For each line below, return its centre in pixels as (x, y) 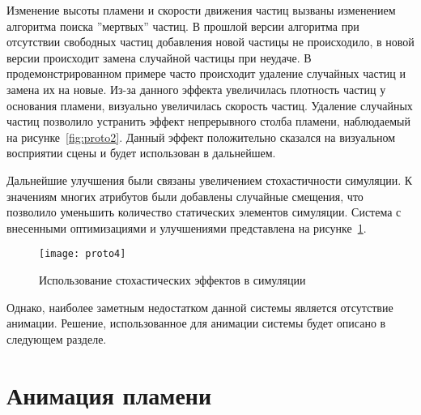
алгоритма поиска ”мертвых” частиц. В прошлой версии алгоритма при (183, 26)
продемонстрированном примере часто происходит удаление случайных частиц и (206, 73)
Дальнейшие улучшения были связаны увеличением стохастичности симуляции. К (210, 180)
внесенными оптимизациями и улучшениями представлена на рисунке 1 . (187, 227)
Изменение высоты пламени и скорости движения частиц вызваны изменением (201, 10)
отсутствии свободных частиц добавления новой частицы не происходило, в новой (210, 42)
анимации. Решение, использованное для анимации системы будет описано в (196, 323)
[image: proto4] (83, 254)
